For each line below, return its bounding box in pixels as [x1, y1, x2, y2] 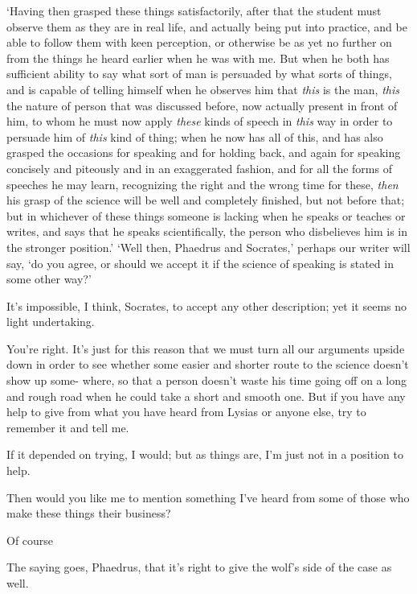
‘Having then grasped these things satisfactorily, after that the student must [6, 2, 382, 19]
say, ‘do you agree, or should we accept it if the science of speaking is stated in [6, 254, 394, 271]
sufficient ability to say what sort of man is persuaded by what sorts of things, [6, 65, 392, 82]
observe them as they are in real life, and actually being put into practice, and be [6, 18, 407, 35]
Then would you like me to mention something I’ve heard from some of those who [6, 489, 410, 505]
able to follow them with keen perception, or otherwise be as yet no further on [6, 34, 392, 51]
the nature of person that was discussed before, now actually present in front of [6, 97, 398, 113]
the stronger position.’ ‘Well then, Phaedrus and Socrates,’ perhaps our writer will [6, 238, 411, 255]
